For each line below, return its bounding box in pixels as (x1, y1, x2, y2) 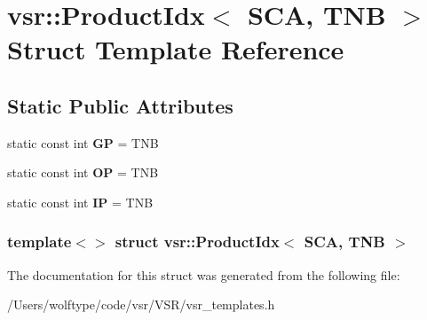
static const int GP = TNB (7, 133, 159, 152)
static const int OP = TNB (7, 163, 159, 182)
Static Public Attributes (7, 91, 233, 119)
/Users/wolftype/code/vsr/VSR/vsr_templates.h (7, 295, 275, 314)
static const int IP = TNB (7, 192, 154, 211)
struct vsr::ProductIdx (115, 230, 280, 253)
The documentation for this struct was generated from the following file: (7, 265, 400, 284)
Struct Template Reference (7, 31, 344, 67)
